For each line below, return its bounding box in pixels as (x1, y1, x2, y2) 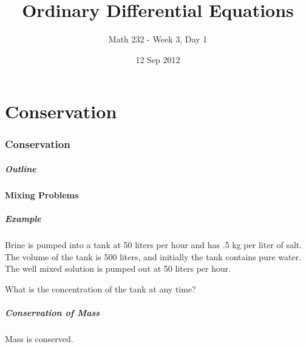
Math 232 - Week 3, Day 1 (108, 33, 208, 45)
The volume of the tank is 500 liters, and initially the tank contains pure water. (5, 250, 302, 263)
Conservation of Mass (5, 306, 100, 319)
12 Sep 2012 (135, 53, 180, 66)
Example (5, 212, 41, 225)
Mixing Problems (5, 188, 79, 201)
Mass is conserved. (5, 332, 73, 345)
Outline (5, 162, 36, 175)
